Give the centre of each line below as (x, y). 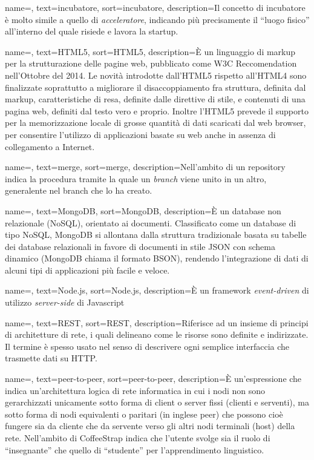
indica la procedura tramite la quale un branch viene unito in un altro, (136, 178)
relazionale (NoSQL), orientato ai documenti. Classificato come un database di (151, 222)
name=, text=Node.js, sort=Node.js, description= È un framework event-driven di (157, 290)
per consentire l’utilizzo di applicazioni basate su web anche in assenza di (140, 134)
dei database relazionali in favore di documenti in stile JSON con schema (140, 246)
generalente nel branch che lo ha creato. (79, 190)
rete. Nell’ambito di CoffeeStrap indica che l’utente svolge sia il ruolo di (138, 438)
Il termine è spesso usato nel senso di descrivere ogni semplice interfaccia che (147, 346)
